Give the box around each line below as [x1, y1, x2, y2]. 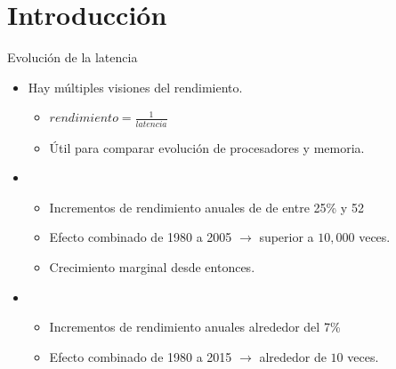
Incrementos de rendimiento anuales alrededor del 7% [49, 317, 341, 336]
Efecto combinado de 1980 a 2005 [49, 228, 232, 246]
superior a [259, 228, 314, 246]
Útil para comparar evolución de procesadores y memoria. [49, 138, 365, 156]
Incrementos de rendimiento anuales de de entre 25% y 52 [49, 197, 364, 216]
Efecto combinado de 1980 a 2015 [49, 347, 232, 365]
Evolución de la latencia [7, 48, 138, 67]
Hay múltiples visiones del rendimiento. [28, 77, 243, 96]
